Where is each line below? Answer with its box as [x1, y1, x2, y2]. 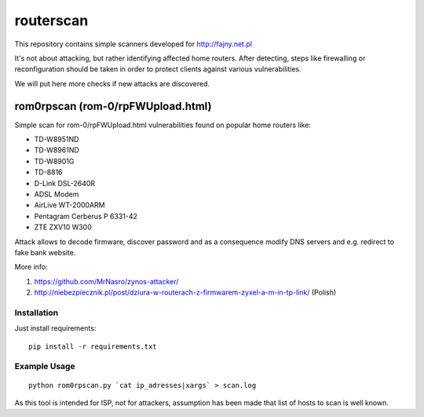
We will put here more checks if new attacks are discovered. [14, 79, 210, 88]
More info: [14, 262, 49, 272]
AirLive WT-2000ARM [34, 200, 105, 210]
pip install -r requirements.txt [28, 342, 157, 351]
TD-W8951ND [34, 134, 79, 144]
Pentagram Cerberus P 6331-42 [34, 211, 137, 221]
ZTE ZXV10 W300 [34, 222, 92, 232]
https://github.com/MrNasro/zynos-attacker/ [34, 276, 179, 286]
